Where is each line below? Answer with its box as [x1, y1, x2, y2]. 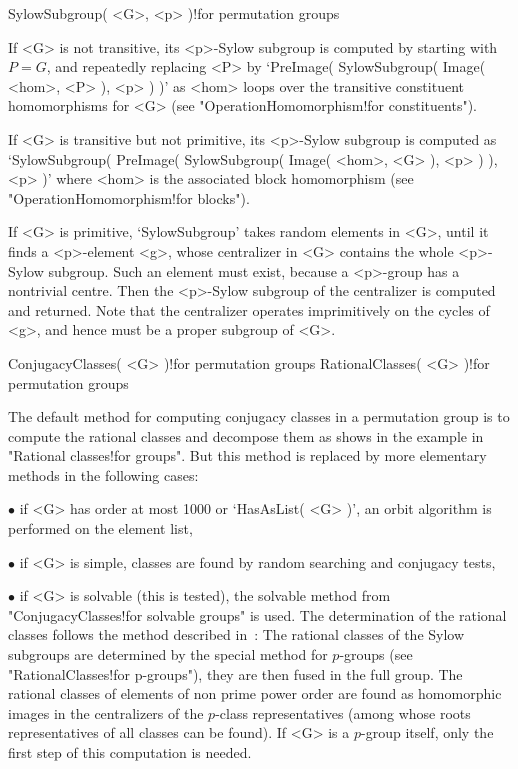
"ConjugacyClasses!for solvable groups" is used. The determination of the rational [8, 604, 507, 625]
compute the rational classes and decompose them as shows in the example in [8, 425, 484, 446]
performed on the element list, [8, 518, 193, 539]
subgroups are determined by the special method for [8, 644, 328, 665]
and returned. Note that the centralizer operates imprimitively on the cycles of [8, 299, 490, 320]
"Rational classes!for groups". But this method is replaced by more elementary [8, 445, 487, 466]
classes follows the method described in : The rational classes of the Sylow [8, 624, 465, 645]
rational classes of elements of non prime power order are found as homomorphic [8, 683, 502, 704]
